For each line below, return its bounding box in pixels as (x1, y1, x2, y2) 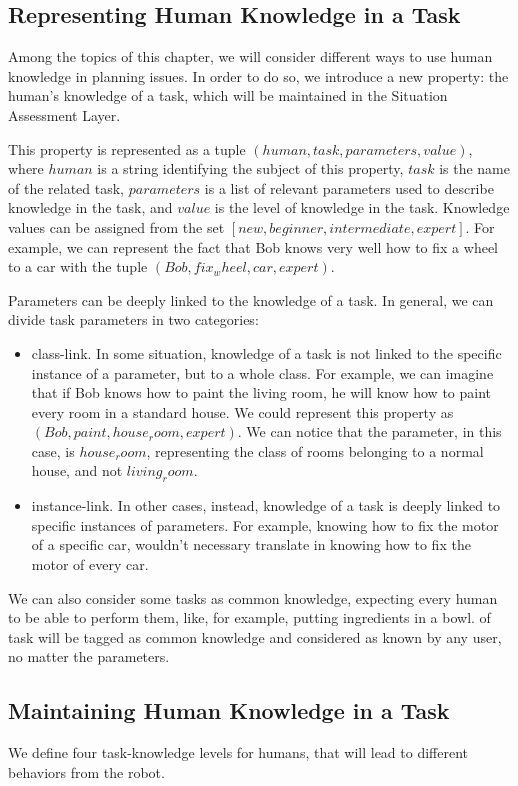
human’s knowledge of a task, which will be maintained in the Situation (8, 85, 448, 106)
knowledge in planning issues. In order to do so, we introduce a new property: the (8, 65, 509, 86)
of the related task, (8, 177, 125, 198)
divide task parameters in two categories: (8, 309, 259, 330)
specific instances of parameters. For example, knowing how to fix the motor (31, 514, 499, 535)
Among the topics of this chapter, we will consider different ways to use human (8, 46, 493, 67)
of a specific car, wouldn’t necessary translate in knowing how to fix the (31, 534, 471, 555)
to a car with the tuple (8, 256, 148, 277)
